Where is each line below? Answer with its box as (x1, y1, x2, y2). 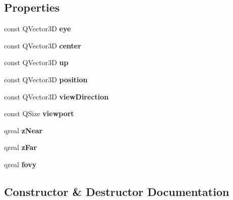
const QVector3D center (4, 40, 81, 51)
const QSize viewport (4, 108, 74, 119)
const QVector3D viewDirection (4, 91, 109, 102)
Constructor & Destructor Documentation (4, 183, 229, 199)
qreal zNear (4, 125, 43, 135)
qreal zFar (4, 142, 37, 153)
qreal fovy (4, 159, 37, 169)
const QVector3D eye (4, 23, 71, 34)
